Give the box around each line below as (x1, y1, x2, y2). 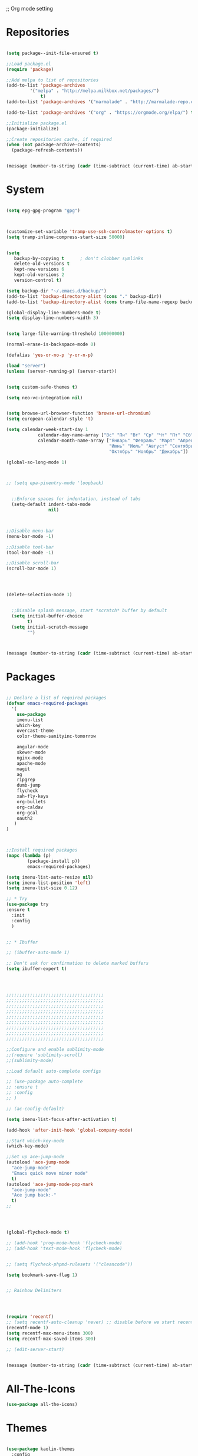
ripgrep (16, 777, 35, 783)
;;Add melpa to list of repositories (6, 77, 99, 83)
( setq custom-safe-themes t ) (6, 384, 78, 390)
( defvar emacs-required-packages (6, 701, 88, 706)
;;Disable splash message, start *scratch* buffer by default (11, 607, 167, 613)
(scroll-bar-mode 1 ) (6, 566, 57, 571)
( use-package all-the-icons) (6, 1402, 78, 1408)
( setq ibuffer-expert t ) (6, 966, 67, 972)
